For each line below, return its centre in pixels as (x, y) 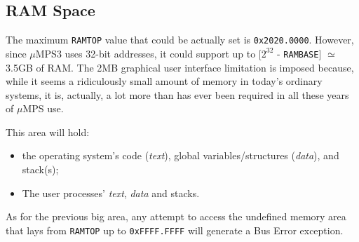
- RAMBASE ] (299, 53)
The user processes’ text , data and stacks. (111, 193)
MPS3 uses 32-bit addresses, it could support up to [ (148, 53)
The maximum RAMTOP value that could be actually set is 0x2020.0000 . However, (180, 40)
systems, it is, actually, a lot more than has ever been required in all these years (177, 94)
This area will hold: (48, 132)
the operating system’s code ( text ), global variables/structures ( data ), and (181, 155)
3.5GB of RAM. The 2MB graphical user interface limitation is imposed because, (180, 67)
